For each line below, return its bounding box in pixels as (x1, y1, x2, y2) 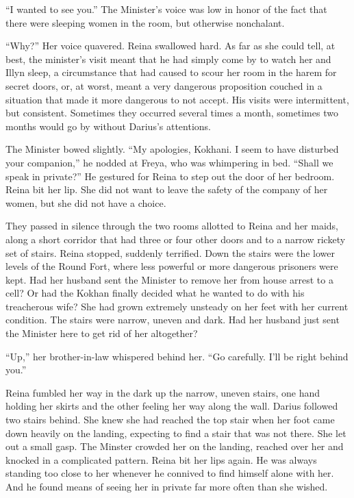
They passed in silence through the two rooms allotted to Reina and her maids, (5, 219, 339, 233)
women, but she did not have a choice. (5, 195, 166, 210)
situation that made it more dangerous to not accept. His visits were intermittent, (5, 92, 349, 106)
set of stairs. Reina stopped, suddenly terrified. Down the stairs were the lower (5, 245, 336, 260)
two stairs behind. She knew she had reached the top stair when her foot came (5, 412, 335, 427)
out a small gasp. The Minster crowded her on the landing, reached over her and (5, 439, 344, 453)
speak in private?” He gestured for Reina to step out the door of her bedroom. (5, 169, 335, 183)
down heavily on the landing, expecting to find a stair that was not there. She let (5, 425, 346, 440)
